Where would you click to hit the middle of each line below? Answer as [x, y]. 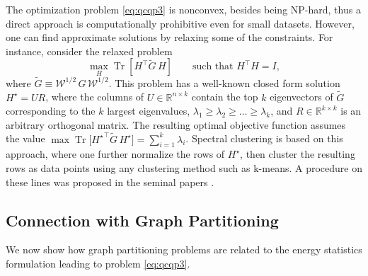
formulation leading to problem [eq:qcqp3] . [98, 263]
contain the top [225, 97]
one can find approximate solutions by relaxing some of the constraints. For [169, 37]
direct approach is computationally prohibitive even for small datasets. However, [180, 23]
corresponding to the [51, 111]
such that [213, 67]
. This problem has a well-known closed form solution [224, 82]
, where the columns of [95, 97]
